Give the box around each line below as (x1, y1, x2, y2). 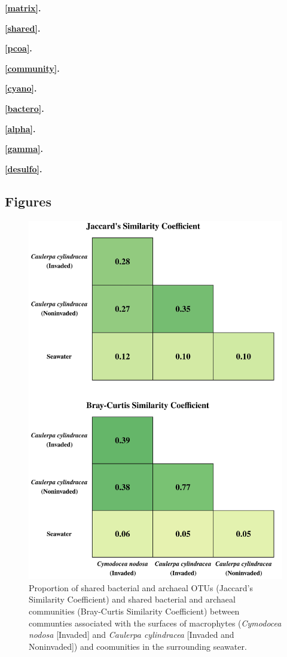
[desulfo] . (5, 162, 42, 175)
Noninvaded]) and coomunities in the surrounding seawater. (29, 640, 247, 652)
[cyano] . (5, 82, 37, 95)
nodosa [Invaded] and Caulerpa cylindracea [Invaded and (29, 628, 234, 641)
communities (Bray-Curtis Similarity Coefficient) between (29, 605, 240, 618)
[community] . (5, 62, 60, 74)
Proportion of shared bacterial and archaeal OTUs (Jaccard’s (29, 581, 253, 594)
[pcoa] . (5, 42, 32, 54)
